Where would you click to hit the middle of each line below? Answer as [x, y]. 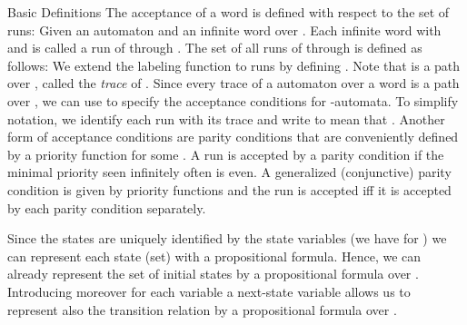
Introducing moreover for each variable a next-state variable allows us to [209, 291]
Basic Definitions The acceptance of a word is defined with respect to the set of [229, 12]
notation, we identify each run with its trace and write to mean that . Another [226, 118]
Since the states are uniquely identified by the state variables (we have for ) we [227, 238]
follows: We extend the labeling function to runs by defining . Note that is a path [234, 65]
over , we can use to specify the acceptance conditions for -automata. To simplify [233, 100]
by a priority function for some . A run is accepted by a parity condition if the [226, 154]
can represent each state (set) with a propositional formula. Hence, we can [214, 256]
